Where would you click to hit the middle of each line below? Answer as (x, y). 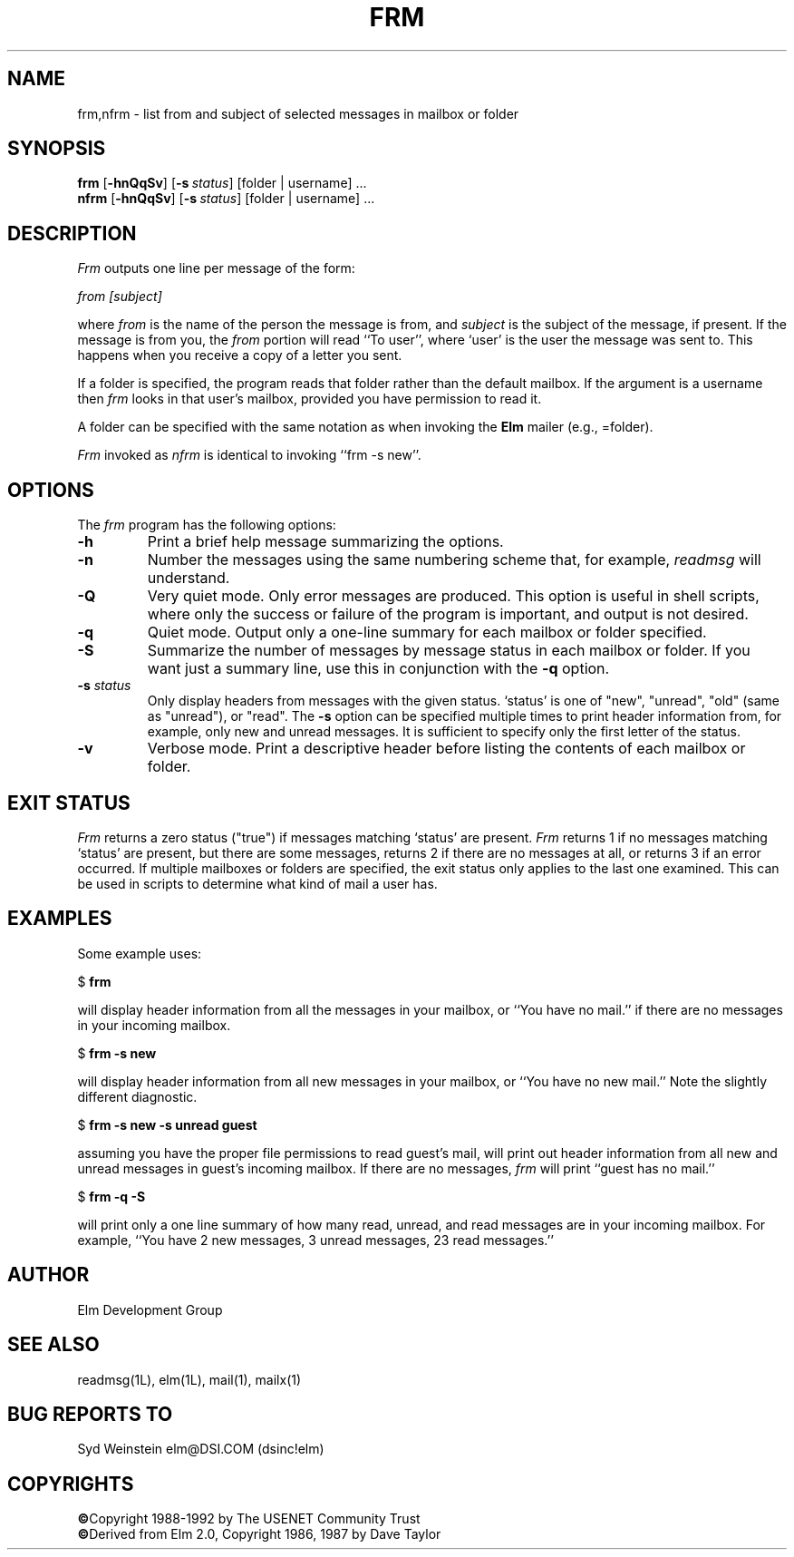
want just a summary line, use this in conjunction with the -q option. (378, 669)
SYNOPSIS (57, 149)
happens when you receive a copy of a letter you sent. (240, 355)
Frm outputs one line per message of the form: (216, 268)
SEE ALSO (53, 1345)
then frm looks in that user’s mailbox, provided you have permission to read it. (310, 399)
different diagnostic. (137, 1096)
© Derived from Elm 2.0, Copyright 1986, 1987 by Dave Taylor (259, 1534)
